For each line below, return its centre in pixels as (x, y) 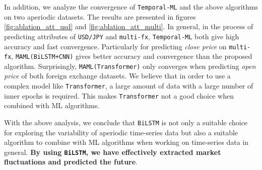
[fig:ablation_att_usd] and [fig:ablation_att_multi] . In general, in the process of (129, 26)
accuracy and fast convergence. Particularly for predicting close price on (115, 46)
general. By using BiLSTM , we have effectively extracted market (113, 152)
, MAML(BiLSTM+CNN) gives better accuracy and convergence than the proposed (132, 56)
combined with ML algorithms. (52, 105)
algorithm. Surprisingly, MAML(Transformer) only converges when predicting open (130, 66)
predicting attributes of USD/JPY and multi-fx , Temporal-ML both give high (122, 36)
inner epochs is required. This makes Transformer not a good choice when (119, 95)
